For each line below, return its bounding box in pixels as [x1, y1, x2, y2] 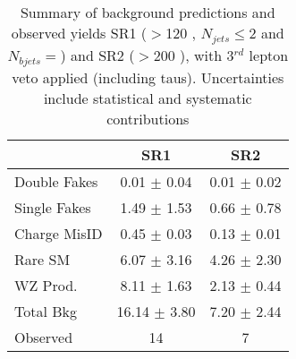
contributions [106, 107, 190, 129]
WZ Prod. [14, 274, 78, 295]
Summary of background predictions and [20, 2, 275, 22]
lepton [249, 44, 289, 65]
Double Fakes [14, 170, 98, 192]
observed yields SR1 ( [11, 22, 147, 43]
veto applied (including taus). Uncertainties [12, 66, 284, 88]
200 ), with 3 [153, 44, 234, 65]
